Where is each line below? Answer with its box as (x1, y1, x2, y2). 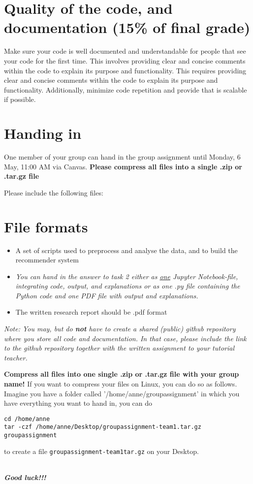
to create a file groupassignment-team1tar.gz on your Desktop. (4, 446, 199, 456)
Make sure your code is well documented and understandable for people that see (4, 46, 246, 56)
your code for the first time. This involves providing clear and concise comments (4, 55, 246, 65)
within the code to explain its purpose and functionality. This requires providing (4, 65, 247, 75)
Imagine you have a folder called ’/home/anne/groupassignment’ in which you (4, 388, 240, 398)
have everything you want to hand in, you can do (4, 398, 153, 408)
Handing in (4, 123, 82, 143)
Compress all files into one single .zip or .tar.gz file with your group (4, 369, 239, 379)
